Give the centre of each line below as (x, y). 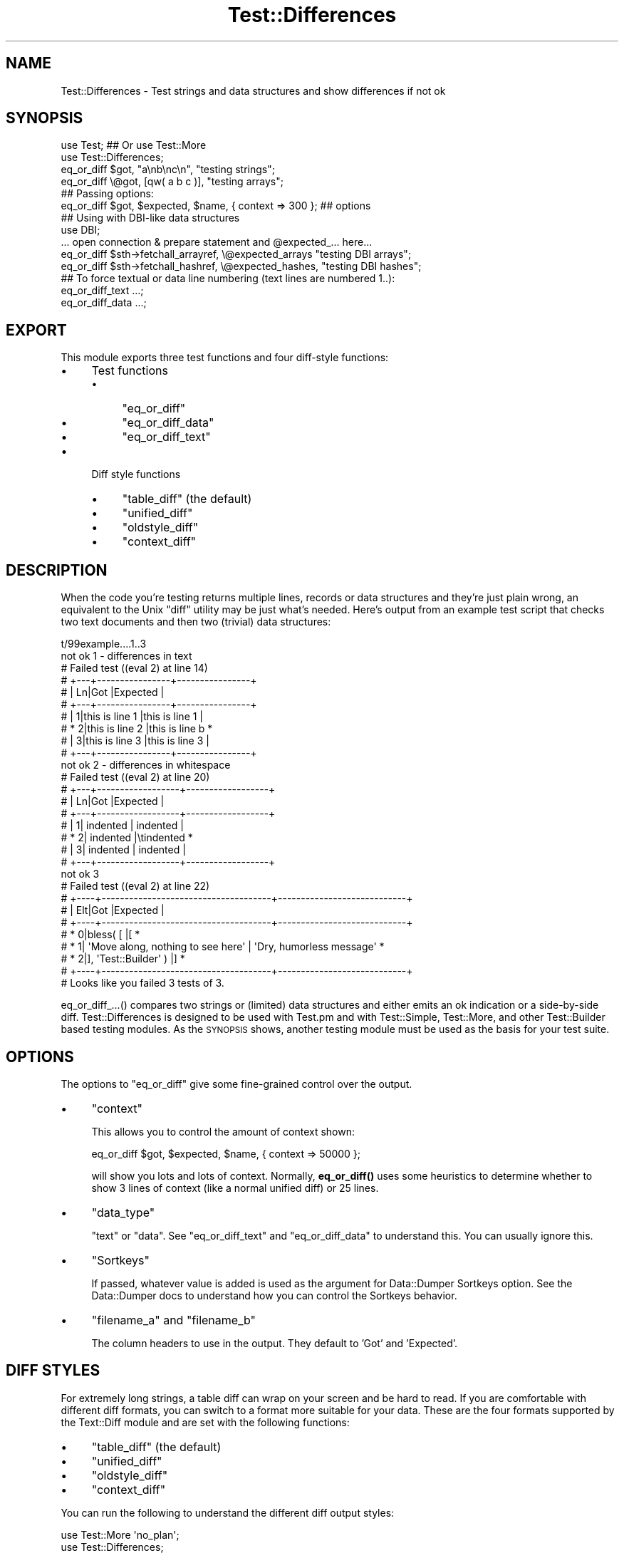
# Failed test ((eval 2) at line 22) (135, 886)
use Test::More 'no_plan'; (120, 1534)
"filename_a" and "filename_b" (173, 1320)
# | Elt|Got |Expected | (113, 910)
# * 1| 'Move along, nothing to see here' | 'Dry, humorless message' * (223, 947)
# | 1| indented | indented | (122, 826)
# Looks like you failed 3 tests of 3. (142, 983)
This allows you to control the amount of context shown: (223, 1131)
